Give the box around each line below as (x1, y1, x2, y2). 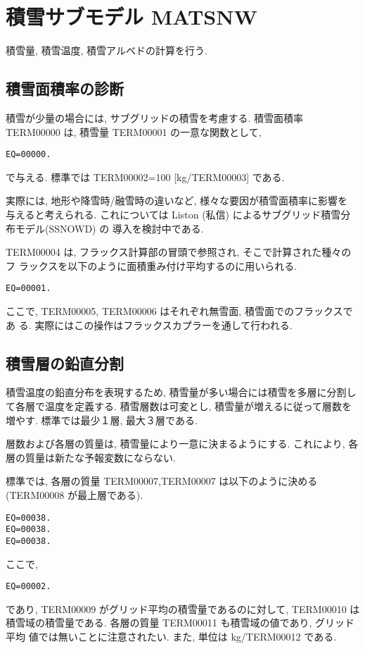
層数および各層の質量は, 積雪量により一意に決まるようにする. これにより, (6, 436, 345, 451)
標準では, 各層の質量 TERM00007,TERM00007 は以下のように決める (6, 474, 318, 488)
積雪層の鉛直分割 (6, 352, 124, 373)
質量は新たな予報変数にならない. (25, 450, 176, 464)
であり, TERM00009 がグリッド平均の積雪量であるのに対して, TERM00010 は (6, 601, 360, 616)
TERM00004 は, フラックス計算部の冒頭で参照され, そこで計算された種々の (6, 245, 352, 259)
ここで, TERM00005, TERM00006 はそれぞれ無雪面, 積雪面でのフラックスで (6, 303, 353, 318)
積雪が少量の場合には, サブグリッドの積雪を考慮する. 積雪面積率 (6, 110, 304, 125)
